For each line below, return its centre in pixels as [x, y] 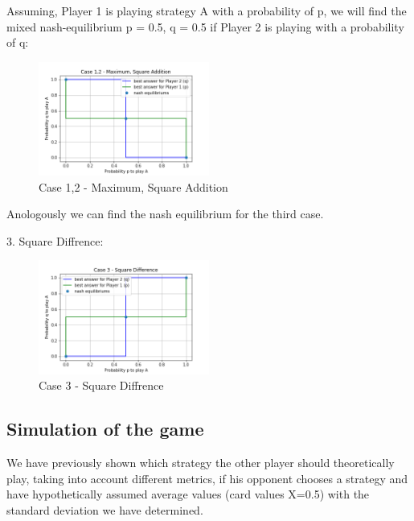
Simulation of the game [105, 429]
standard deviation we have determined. [105, 509]
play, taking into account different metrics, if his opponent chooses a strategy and [207, 478]
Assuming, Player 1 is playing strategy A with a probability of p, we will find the [207, 10]
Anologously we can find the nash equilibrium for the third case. [165, 214]
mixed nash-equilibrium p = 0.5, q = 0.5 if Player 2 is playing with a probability [205, 26]
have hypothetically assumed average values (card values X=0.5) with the [188, 494]
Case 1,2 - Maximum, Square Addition [133, 186]
